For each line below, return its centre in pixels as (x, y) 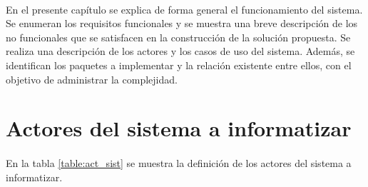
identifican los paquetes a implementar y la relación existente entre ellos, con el (179, 65)
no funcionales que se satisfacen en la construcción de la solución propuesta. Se (178, 37)
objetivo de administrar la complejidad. (92, 79)
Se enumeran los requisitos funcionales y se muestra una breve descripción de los (182, 23)
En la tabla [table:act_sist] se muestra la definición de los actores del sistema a (179, 163)
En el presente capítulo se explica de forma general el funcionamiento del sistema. (184, 9)
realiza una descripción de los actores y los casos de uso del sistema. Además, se (180, 51)
